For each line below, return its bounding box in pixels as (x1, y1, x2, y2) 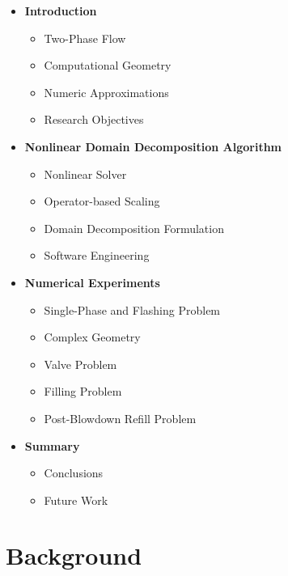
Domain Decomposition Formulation (44, 219, 224, 236)
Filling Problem (44, 383, 122, 400)
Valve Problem (44, 355, 117, 372)
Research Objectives (44, 111, 144, 128)
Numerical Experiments (24, 273, 160, 290)
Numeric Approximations (44, 83, 169, 100)
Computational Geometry (44, 57, 172, 74)
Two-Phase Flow (44, 29, 126, 46)
